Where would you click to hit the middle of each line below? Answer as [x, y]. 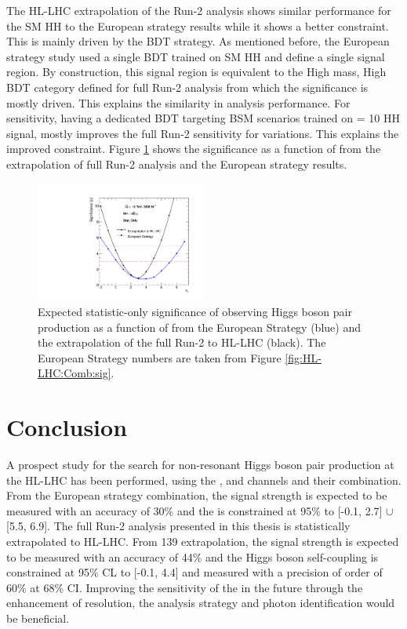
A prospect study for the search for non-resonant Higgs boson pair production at [200, 465]
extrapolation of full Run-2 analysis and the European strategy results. [177, 164]
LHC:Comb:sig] [74, 373]
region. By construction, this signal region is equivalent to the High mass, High [196, 72]
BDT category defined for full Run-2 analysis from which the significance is [187, 87]
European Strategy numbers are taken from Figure [160, 357]
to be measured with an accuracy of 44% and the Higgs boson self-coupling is [193, 556]
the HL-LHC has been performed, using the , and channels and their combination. [204, 480]
